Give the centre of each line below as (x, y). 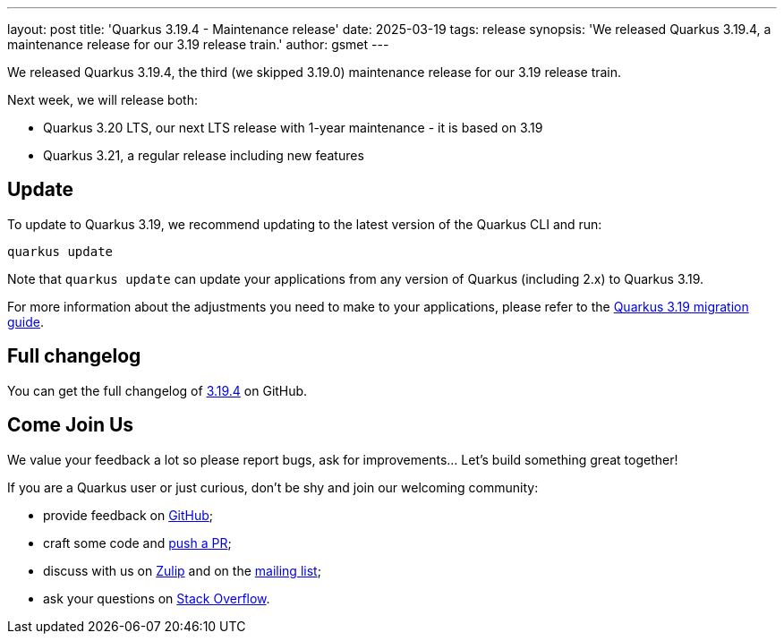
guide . (26, 321)
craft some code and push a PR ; (137, 543)
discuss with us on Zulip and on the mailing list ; (182, 570)
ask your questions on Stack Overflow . (157, 598)
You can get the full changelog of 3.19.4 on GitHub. (158, 390)
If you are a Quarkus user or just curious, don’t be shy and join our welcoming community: (273, 487)
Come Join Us (71, 425)
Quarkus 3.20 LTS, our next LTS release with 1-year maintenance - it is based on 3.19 (293, 128)
